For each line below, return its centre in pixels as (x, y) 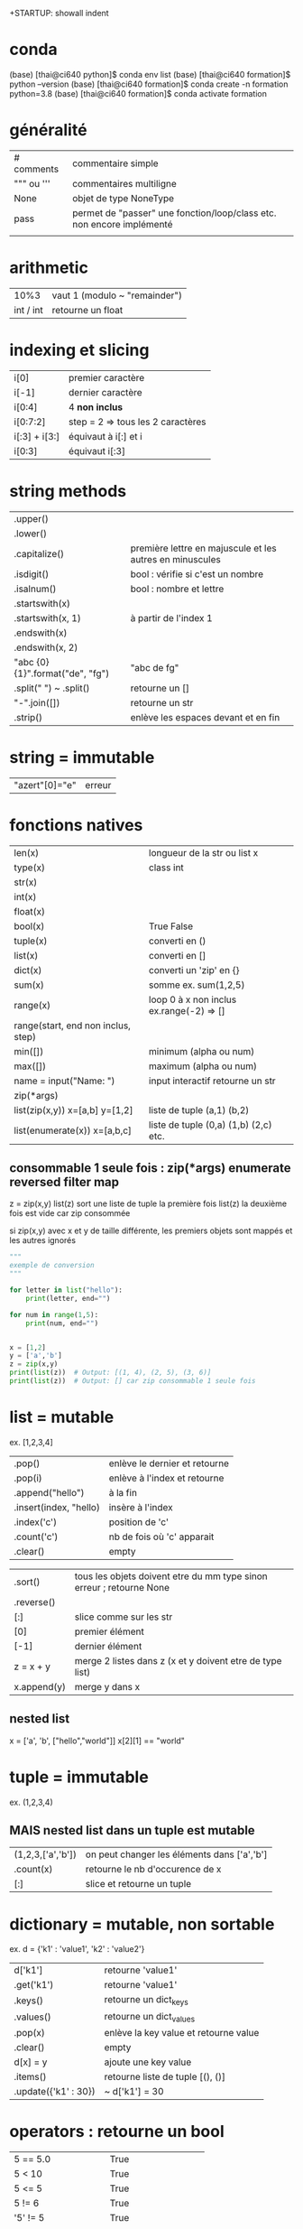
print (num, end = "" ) (62, 1323)
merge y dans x (107, 1686)
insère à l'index (141, 1507)
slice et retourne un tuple (138, 1884)
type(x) (29, 868)
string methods (68, 491)
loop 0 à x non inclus (193, 999)
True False (171, 926)
